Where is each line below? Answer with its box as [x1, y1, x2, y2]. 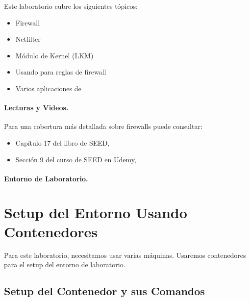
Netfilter [15, 34, 41, 44]
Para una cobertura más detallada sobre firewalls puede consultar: [4, 121, 202, 131]
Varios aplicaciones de [15, 83, 81, 93]
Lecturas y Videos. [4, 102, 69, 113]
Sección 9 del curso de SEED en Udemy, [15, 154, 136, 164]
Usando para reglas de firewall [15, 67, 106, 77]
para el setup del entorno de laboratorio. [4, 259, 125, 270]
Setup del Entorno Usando [4, 202, 187, 222]
